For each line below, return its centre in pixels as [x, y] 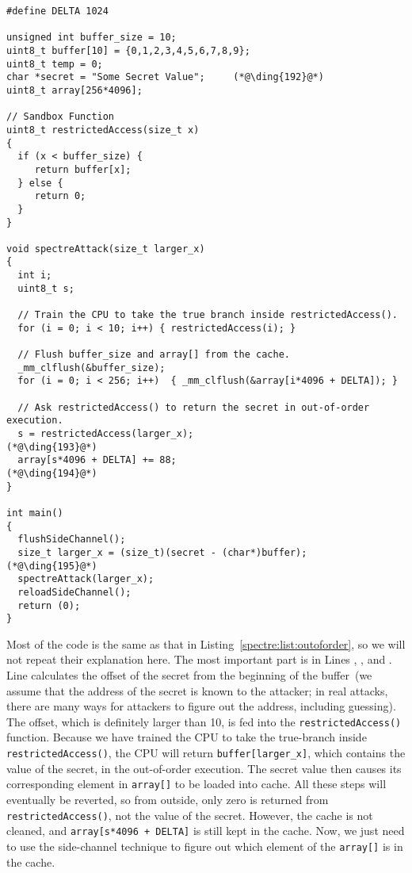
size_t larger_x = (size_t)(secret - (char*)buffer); [162, 552]
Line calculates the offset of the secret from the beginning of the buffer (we [189, 675]
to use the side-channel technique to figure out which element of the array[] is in [205, 846]
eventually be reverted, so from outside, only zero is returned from [168, 799]
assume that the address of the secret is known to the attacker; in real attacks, [197, 690]
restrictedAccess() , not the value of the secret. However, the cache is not [190, 815]
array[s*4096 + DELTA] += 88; [97, 460]
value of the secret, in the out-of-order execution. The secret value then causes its [204, 768]
